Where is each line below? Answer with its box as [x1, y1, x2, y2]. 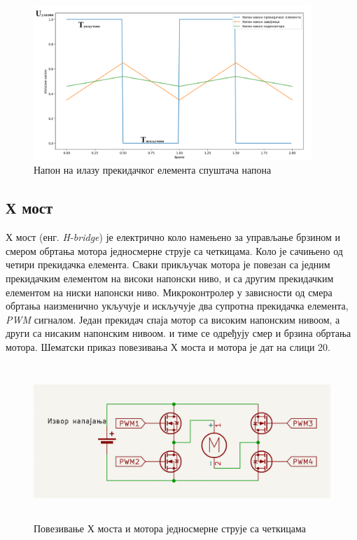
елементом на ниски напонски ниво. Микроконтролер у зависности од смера [6, 284, 332, 299]
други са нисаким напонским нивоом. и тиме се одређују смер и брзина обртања [6, 326, 351, 340]
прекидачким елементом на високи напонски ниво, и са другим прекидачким [6, 270, 334, 285]
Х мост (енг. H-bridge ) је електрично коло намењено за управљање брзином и [6, 230, 340, 244]
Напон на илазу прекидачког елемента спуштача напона [34, 162, 272, 177]
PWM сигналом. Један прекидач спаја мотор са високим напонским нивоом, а [6, 312, 340, 326]
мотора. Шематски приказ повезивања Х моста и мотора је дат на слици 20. [6, 339, 330, 354]
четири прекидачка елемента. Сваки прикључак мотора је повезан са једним [6, 257, 330, 272]
